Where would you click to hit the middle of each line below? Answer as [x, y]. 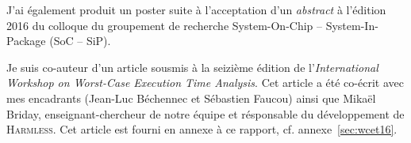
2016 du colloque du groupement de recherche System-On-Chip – [165, 25]
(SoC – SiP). [80, 41]
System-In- [352, 25]
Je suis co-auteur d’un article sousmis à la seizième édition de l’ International [192, 67]
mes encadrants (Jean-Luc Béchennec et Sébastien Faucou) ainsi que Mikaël [191, 98]
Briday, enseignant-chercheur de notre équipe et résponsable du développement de [205, 113]
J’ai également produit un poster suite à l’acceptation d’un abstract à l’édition [196, 9]
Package [26, 41]
